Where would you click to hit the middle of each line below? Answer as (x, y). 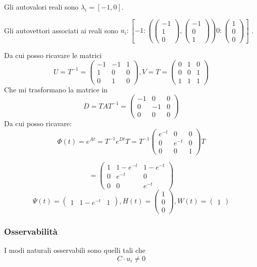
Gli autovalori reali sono (41, 7)
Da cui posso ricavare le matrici (53, 55)
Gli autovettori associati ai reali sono (61, 30)
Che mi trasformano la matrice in (56, 89)
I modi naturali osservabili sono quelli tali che (75, 250)
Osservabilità (31, 231)
